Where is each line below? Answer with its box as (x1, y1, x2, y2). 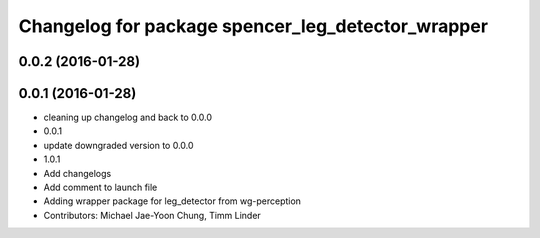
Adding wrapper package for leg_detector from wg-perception (43, 195, 302, 207)
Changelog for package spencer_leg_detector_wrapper (18, 15, 489, 37)
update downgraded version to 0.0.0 (43, 139, 194, 151)
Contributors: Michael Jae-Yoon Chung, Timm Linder (43, 209, 262, 221)
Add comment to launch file (43, 181, 158, 194)
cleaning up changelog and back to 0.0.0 (43, 111, 213, 124)
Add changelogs (43, 167, 112, 179)
